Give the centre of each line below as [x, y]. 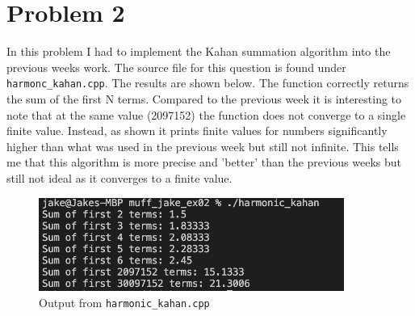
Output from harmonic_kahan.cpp [124, 302]
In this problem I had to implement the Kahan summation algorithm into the [199, 51]
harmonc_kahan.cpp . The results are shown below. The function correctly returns [208, 83]
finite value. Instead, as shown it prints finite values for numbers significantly [197, 131]
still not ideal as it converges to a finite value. [119, 177]
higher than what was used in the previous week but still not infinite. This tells [203, 146]
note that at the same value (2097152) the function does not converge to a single [206, 114]
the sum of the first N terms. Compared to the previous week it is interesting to [204, 98]
